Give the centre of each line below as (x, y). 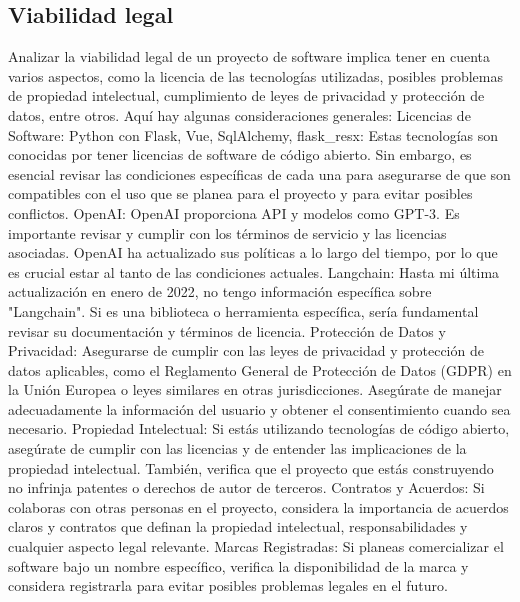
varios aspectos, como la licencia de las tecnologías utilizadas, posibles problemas (255, 75)
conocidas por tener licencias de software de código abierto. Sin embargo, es (240, 154)
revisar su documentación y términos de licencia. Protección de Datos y (227, 330)
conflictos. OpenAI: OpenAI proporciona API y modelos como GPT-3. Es (234, 212)
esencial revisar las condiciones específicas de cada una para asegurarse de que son (259, 173)
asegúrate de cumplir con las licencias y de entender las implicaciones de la (237, 448)
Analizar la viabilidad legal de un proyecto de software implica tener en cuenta (249, 56)
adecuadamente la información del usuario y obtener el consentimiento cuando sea (259, 408)
